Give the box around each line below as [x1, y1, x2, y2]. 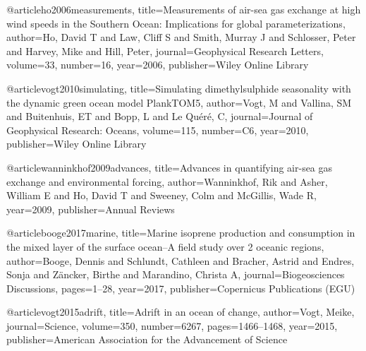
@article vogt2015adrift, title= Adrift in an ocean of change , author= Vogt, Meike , [6, 304, 355, 319]
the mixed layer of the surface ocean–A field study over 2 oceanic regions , [6, 239, 324, 254]
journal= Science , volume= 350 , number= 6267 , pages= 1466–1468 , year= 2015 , [6, 318, 338, 333]
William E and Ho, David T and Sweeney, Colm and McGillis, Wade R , [6, 188, 317, 203]
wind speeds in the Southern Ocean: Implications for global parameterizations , [6, 16, 346, 30]
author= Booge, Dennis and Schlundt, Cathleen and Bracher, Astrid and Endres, [6, 253, 355, 268]
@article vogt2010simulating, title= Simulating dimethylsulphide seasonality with [6, 81, 351, 95]
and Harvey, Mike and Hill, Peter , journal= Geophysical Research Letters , [6, 43, 324, 58]
